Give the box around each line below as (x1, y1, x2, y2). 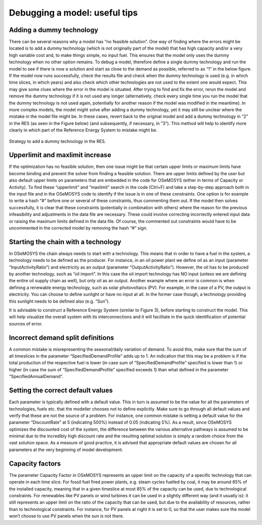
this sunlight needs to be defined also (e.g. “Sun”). (9, 298, 110, 304)
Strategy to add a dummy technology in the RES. (9, 138, 106, 144)
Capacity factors (9, 459, 61, 468)
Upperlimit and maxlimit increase (9, 151, 112, 159)
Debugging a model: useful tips (9, 7, 138, 18)
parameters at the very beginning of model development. (9, 447, 123, 453)
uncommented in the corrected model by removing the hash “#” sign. (9, 225, 147, 231)
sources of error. (9, 321, 43, 326)
